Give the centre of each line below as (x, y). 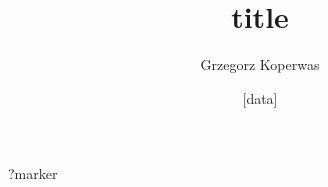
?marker (33, 173)
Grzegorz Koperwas (260, 64)
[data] (260, 97)
